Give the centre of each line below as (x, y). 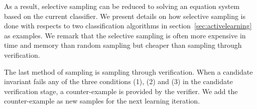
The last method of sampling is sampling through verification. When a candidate (128, 71)
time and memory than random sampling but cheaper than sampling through (123, 45)
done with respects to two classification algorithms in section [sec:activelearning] (128, 26)
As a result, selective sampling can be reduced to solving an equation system (122, 6)
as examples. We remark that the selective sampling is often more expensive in (125, 35)
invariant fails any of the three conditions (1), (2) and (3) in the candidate (118, 81)
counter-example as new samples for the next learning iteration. (102, 101)
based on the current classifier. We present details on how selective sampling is (125, 16)
